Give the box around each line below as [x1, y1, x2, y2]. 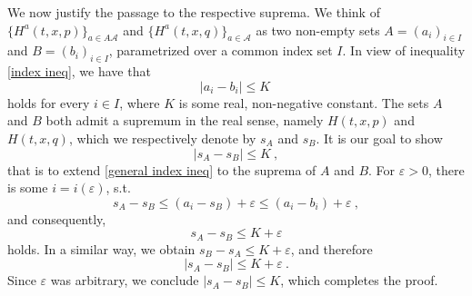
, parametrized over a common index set [108, 41, 333, 60]
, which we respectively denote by [68, 128, 256, 147]
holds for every [7, 93, 90, 112]
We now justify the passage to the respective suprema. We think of [7, 3, 380, 21]
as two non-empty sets [256, 20, 380, 39]
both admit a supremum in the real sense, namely [45, 111, 324, 130]
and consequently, [7, 209, 106, 228]
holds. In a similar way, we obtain [7, 239, 196, 258]
